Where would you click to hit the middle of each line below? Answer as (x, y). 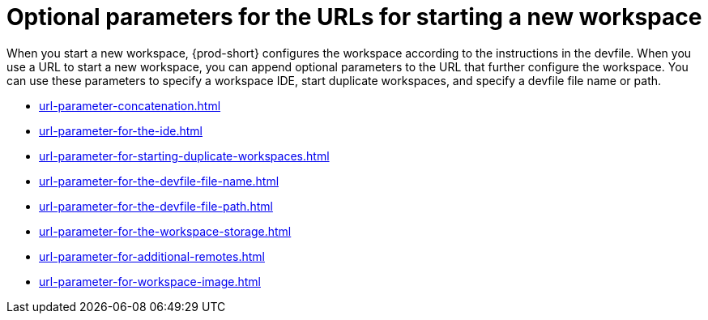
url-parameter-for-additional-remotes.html (152, 256)
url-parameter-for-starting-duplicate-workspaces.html (184, 156)
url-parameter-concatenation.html (130, 105)
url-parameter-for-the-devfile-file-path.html (156, 206)
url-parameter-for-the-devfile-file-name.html (159, 181)
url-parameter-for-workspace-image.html (150, 281)
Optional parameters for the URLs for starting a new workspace (354, 17)
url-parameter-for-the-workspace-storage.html (165, 231)
